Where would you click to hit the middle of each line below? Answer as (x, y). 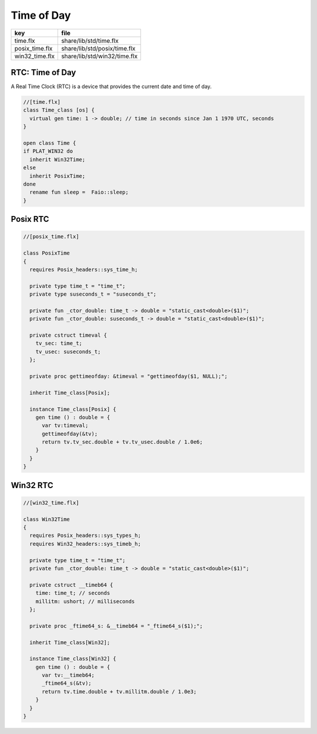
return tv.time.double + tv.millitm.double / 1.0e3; (119, 691)
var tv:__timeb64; (68, 675)
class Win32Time (47, 519)
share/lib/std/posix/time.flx (99, 48)
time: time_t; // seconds (73, 593)
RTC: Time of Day (43, 72)
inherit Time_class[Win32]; (70, 642)
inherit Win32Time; (58, 159)
